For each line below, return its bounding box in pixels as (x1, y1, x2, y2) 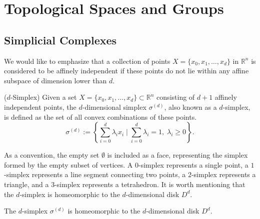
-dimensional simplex (82, 101, 146, 112)
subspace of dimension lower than (4, 75, 107, 85)
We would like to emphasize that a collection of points (4, 55, 170, 66)
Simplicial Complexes (4, 32, 117, 47)
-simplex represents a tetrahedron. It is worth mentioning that (54, 179, 245, 189)
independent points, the (4, 101, 76, 112)
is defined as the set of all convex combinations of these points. (4, 111, 197, 122)
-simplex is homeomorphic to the (19, 189, 120, 199)
